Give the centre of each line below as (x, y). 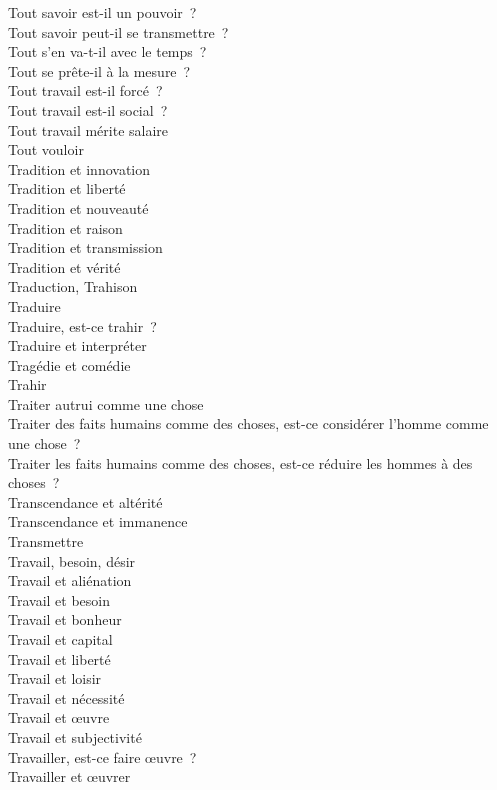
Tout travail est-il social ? (88, 109)
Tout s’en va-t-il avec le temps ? (107, 51)
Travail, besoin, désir (72, 560)
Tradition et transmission (85, 247)
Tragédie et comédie (69, 364)
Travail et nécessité (66, 697)
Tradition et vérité (64, 266)
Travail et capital (60, 639)
